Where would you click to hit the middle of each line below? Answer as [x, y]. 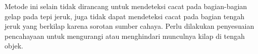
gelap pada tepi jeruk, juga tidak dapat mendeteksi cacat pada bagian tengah [124, 16]
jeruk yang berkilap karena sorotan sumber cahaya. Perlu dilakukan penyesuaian [130, 26]
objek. [14, 46]
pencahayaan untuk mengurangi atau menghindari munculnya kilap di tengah [125, 36]
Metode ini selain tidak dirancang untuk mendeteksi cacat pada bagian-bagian [126, 6]
